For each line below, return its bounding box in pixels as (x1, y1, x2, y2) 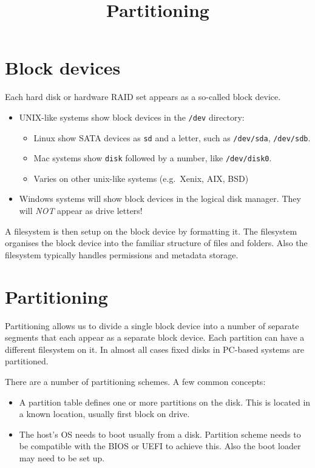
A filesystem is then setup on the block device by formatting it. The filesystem (5, 224, 297, 237)
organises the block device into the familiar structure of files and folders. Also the (5, 236, 308, 249)
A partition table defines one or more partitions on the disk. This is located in (19, 395, 311, 408)
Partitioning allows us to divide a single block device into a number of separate (5, 319, 299, 332)
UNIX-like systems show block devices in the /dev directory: (19, 110, 245, 123)
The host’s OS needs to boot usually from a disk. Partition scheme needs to (19, 427, 301, 440)
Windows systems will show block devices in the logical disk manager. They (19, 192, 301, 205)
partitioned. (5, 355, 49, 367)
